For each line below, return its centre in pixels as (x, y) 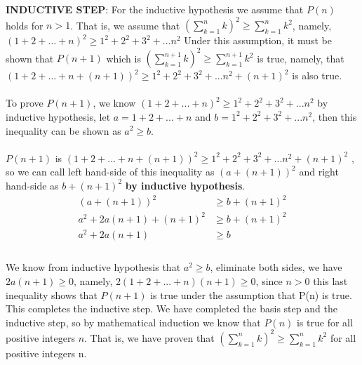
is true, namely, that (301, 58)
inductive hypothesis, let (58, 116)
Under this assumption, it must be (258, 40)
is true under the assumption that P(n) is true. (251, 294)
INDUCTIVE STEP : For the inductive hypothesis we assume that (155, 9)
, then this (335, 116)
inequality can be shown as (63, 130)
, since (269, 280)
